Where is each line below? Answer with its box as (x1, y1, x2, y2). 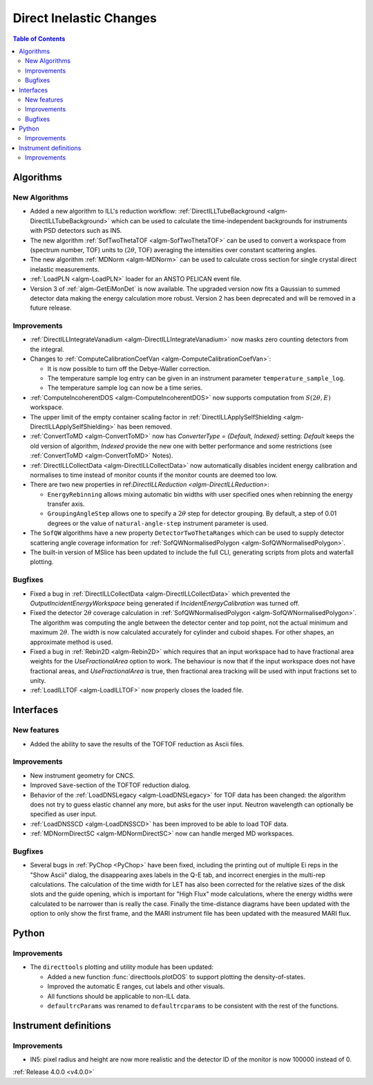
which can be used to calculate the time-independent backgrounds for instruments (111, 216, 347, 225)
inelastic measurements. (30, 265, 100, 273)
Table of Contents (12, 35, 66, 43)
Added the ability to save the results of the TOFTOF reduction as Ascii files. (30, 739, 245, 748)
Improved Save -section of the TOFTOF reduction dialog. (30, 781, 191, 789)
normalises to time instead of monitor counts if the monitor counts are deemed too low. (30, 471, 278, 479)
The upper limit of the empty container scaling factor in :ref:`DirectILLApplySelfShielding (30, 413, 282, 421)
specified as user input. (30, 810, 97, 818)
